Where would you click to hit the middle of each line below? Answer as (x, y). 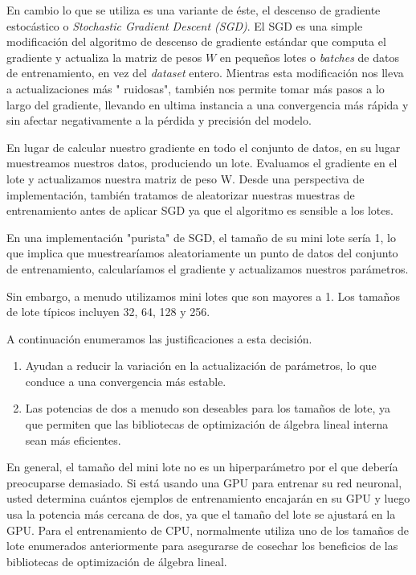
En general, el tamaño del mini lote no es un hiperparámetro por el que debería (202, 467)
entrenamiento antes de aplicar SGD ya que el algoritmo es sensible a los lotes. (200, 210)
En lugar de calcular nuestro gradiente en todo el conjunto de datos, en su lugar (204, 147)
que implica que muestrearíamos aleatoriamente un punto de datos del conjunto (202, 253)
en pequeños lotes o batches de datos (309, 57)
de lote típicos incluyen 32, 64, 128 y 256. (108, 312)
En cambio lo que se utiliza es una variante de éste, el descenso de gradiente (194, 10)
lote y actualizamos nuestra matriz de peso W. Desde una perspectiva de (186, 178)
